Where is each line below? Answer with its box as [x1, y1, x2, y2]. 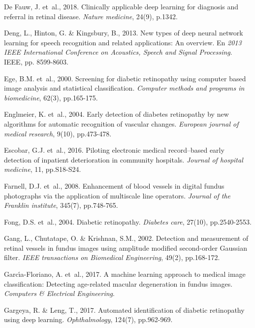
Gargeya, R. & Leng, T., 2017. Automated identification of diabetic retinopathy [4, 304, 245, 315]
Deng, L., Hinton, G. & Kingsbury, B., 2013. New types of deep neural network [4, 28, 243, 38]
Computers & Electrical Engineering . [4, 288, 115, 298]
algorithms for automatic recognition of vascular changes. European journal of [4, 118, 239, 129]
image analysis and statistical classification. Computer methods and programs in [4, 83, 245, 93]
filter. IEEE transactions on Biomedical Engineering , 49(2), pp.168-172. [4, 252, 220, 262]
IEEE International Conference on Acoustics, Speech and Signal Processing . [4, 47, 232, 57]
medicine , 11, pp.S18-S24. [4, 164, 81, 174]
